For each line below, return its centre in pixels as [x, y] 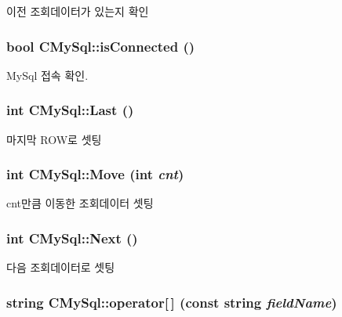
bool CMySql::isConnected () [101, 46]
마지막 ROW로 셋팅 [54, 139]
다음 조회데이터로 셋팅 [61, 267]
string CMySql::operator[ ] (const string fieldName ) [172, 302]
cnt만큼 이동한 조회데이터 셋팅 [80, 203]
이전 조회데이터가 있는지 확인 [78, 11]
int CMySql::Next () [72, 238]
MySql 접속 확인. [47, 75]
